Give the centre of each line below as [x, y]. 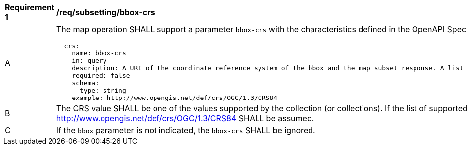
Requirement [30, 7]
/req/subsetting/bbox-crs [105, 12]
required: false [101, 75]
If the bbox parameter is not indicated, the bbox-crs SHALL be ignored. [186, 130]
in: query [89, 61]
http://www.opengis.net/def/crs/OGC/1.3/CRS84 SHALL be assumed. [185, 118]
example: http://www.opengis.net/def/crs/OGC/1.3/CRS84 [175, 98]
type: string [103, 90]
